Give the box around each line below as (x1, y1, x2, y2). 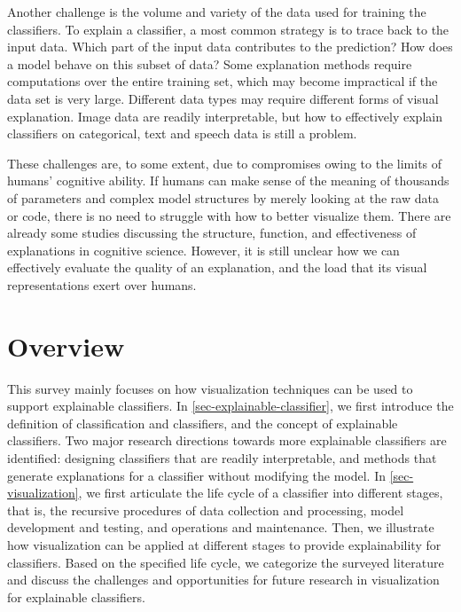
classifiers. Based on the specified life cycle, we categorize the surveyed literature (7, 553, 444, 571)
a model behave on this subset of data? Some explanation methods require (7, 54, 412, 73)
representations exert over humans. (7, 275, 197, 294)
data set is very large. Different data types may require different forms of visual (7, 89, 439, 107)
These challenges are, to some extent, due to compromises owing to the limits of (7, 153, 442, 172)
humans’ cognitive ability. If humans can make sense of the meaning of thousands (7, 171, 449, 190)
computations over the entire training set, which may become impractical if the (7, 72, 438, 90)
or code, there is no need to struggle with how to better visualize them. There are (7, 206, 451, 224)
